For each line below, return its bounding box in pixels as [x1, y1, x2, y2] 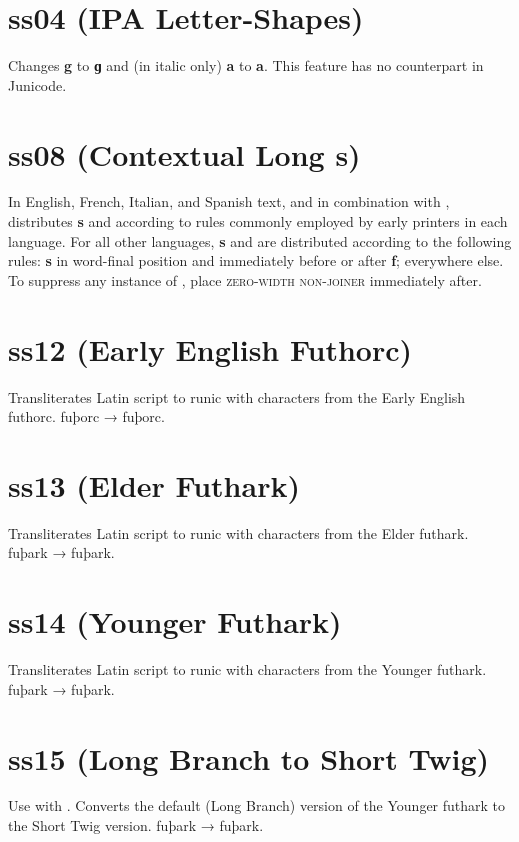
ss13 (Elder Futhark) [8, 464, 300, 505]
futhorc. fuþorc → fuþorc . [8, 406, 165, 427]
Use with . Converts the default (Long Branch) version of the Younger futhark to [8, 795, 506, 816]
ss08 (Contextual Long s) [8, 133, 361, 174]
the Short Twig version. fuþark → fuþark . [8, 815, 264, 836]
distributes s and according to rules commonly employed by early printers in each [8, 211, 508, 232]
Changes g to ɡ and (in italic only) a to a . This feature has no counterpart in [8, 55, 484, 76]
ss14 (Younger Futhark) [8, 601, 342, 642]
